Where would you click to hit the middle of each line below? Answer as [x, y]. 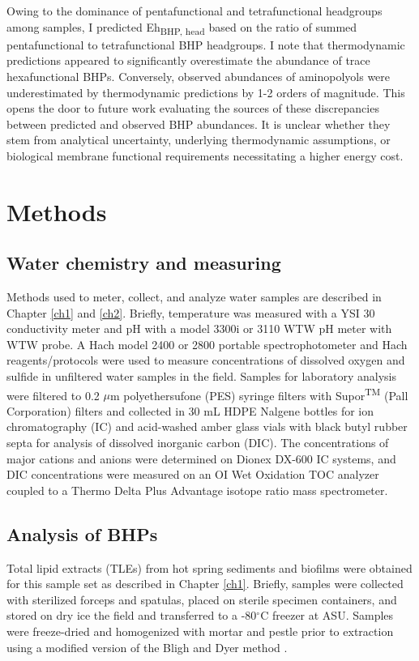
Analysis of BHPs [82, 533]
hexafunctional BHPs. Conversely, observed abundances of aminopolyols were [199, 76]
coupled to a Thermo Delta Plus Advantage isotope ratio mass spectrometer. [197, 490]
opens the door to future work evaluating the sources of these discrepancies [193, 108]
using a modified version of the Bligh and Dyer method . [147, 647]
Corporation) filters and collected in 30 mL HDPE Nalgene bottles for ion [190, 410]
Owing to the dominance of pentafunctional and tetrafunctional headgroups [195, 11]
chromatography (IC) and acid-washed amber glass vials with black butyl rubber [207, 426]
